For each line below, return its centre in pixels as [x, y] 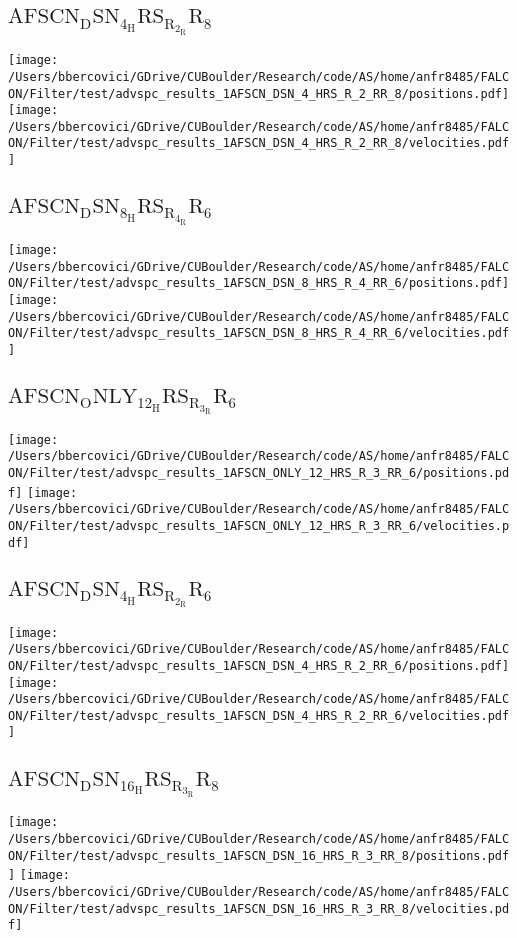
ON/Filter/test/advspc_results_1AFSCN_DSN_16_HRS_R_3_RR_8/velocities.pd [259, 908]
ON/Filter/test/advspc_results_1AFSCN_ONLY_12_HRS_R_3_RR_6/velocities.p [259, 526]
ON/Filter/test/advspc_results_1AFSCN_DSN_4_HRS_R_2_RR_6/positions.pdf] [259, 665]
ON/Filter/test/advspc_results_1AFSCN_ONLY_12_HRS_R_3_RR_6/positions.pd [259, 473]
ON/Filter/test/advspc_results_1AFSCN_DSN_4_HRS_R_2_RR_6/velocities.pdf [259, 715]
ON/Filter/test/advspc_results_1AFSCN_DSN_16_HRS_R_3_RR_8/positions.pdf [259, 855]
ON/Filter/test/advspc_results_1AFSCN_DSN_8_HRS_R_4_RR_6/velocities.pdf [259, 333]
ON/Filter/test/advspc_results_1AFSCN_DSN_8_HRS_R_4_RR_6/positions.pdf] [259, 283]
